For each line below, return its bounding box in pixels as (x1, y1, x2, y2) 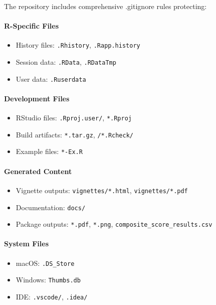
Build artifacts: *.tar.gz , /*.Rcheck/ (16, 129, 134, 139)
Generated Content (4, 166, 72, 176)
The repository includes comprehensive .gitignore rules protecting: (4, 1, 207, 11)
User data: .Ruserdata (16, 73, 86, 84)
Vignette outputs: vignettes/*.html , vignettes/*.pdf (16, 185, 188, 195)
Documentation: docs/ (16, 202, 86, 212)
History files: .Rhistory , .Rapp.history (16, 40, 140, 50)
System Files (4, 238, 49, 249)
